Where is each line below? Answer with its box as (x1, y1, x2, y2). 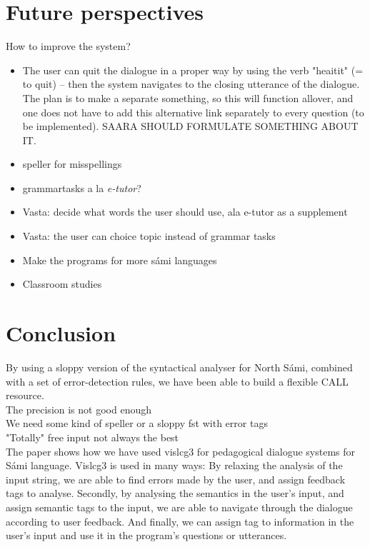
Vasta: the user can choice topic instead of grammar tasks (22, 229, 276, 244)
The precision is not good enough (6, 401, 151, 416)
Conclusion (6, 318, 116, 348)
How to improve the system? (6, 39, 131, 54)
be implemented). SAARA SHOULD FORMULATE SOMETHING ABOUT (22, 119, 359, 134)
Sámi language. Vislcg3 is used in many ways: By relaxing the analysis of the (6, 458, 343, 473)
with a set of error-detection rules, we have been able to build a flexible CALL (6, 373, 349, 388)
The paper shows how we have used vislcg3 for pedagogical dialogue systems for (6, 443, 356, 458)
